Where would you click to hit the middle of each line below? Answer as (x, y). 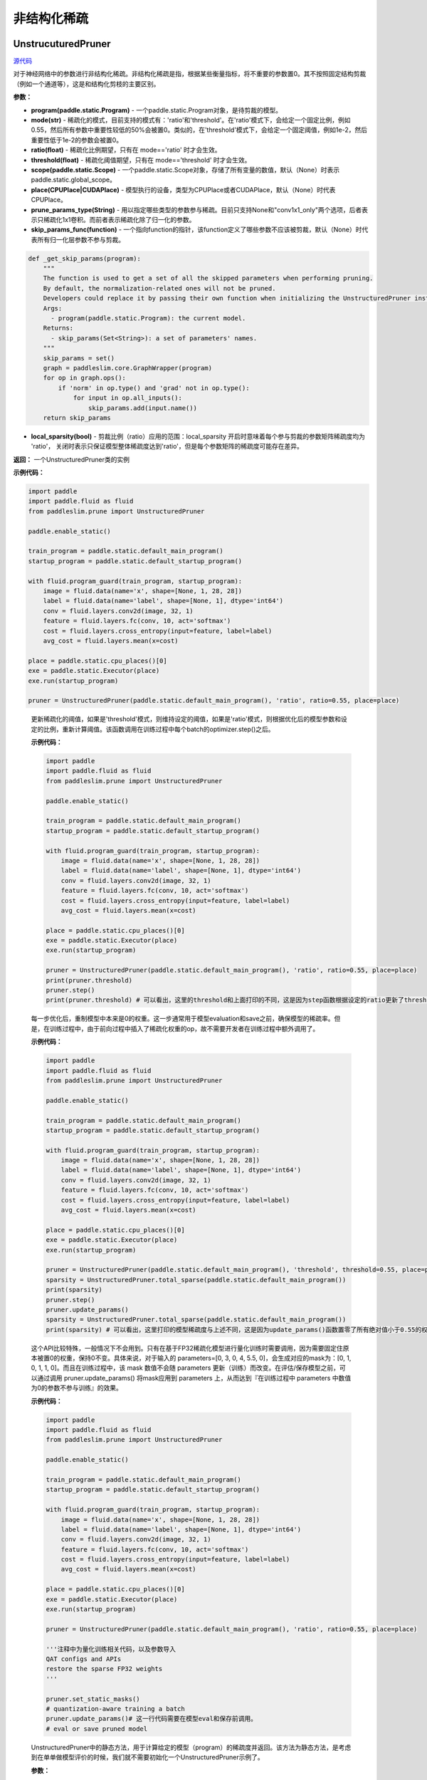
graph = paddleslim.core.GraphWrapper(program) (128, 368)
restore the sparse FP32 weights (104, 1669)
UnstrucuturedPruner (62, 44)
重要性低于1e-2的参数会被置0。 (77, 140)
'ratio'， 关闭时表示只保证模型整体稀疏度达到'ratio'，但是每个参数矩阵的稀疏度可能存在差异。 (167, 446)
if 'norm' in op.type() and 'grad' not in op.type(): (154, 388)
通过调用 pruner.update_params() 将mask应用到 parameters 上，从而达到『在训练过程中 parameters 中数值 (194, 1378)
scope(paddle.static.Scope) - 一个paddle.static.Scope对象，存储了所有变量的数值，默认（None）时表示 (185, 169)
